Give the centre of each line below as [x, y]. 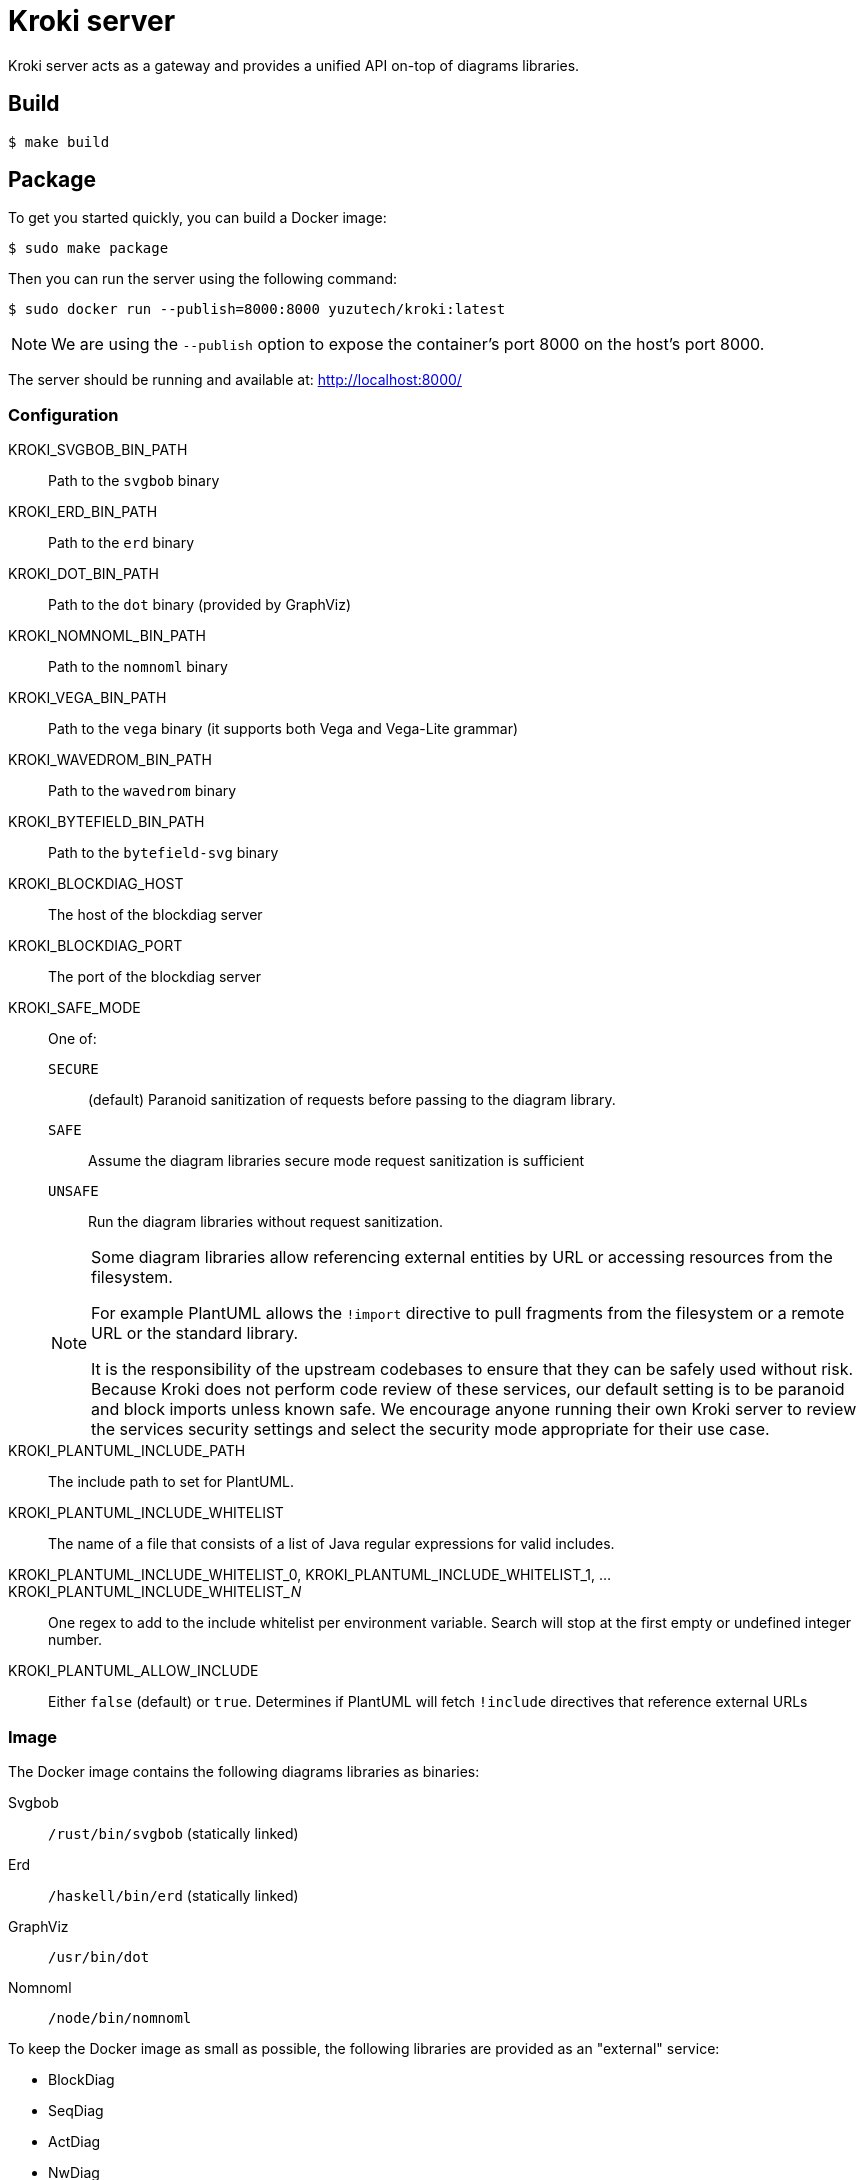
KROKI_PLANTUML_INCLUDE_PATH [127, 1451]
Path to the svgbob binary [134, 481]
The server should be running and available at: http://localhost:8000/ [235, 380]
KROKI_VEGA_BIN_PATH [87, 698]
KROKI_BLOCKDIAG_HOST [96, 884]
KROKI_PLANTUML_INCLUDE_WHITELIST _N [155, 1592]
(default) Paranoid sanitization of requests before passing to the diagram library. [352, 1100]
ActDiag [74, 2141]
